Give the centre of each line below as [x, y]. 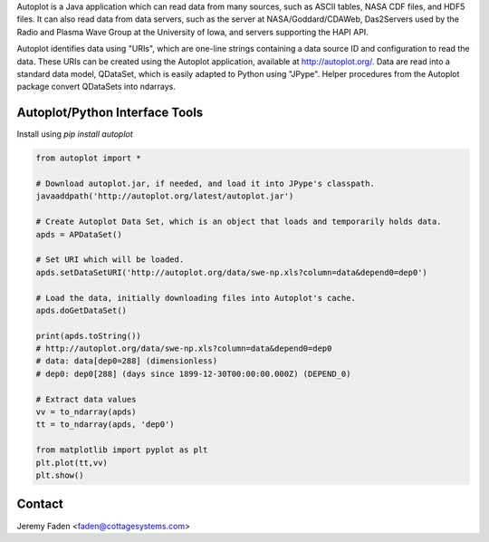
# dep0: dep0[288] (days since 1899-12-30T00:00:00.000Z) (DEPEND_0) [193, 373]
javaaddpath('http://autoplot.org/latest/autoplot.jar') [165, 196]
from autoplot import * [89, 158]
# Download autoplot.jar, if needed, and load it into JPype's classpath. [206, 184]
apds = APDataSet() [79, 234]
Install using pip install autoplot [75, 134]
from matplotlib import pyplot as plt [122, 450]
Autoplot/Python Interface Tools [110, 113]
